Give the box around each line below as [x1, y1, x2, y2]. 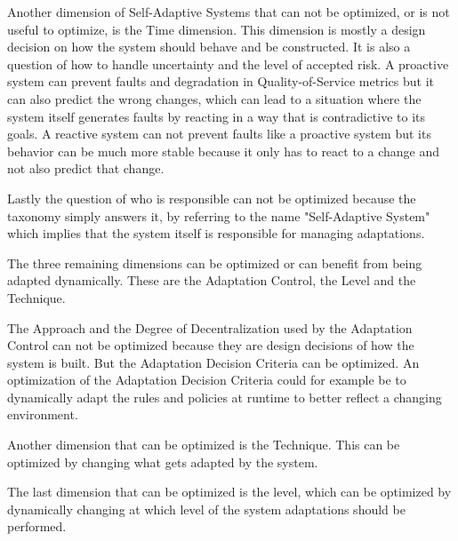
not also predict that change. [7, 159, 165, 178]
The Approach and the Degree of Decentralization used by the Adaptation [7, 318, 413, 337]
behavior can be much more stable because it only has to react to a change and [7, 141, 440, 160]
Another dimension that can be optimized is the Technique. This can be [7, 435, 400, 454]
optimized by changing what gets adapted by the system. [7, 452, 318, 471]
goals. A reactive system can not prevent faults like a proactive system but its [7, 124, 431, 143]
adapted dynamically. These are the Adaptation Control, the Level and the [7, 271, 416, 290]
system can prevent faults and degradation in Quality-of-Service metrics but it [7, 72, 434, 91]
